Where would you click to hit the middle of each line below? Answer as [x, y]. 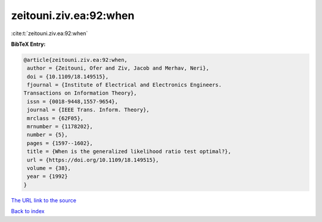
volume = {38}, [49, 168]
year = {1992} [47, 176]
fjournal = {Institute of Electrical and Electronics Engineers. [124, 85]
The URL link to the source [44, 200]
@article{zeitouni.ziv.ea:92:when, [75, 60]
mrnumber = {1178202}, [60, 127]
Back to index [28, 211]
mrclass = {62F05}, [55, 118]
